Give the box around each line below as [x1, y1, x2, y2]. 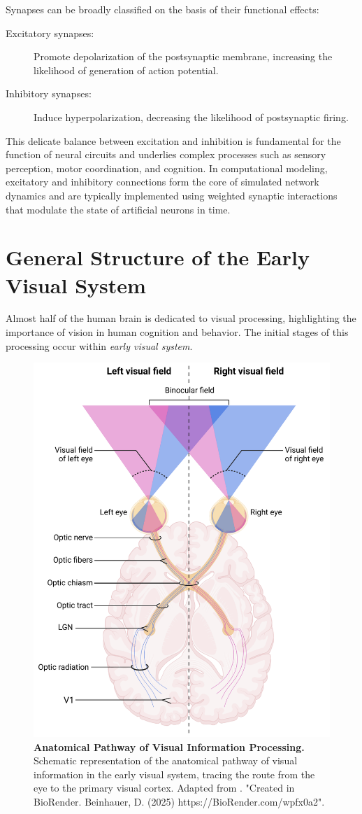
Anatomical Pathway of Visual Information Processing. [34, 739, 305, 754]
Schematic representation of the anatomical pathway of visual [34, 753, 298, 768]
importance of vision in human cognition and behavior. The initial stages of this [6, 325, 349, 339]
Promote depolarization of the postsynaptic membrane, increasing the [34, 49, 333, 64]
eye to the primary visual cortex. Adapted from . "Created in [34, 780, 295, 795]
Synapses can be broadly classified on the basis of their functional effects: [6, 2, 319, 16]
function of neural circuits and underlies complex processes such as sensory [6, 147, 326, 162]
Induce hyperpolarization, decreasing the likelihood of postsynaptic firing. [34, 109, 349, 124]
